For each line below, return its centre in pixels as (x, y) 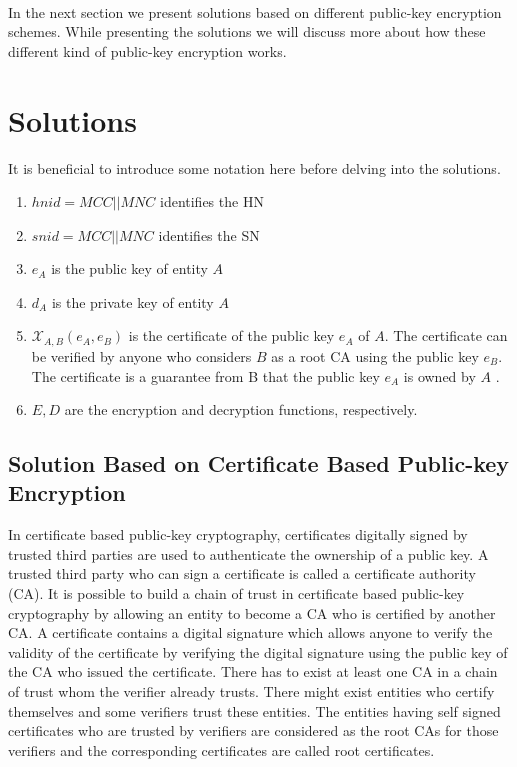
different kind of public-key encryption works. (147, 50)
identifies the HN (211, 201)
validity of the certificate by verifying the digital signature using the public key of (258, 651)
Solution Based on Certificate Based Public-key (259, 463)
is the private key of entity (132, 301)
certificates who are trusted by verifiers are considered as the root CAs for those (253, 730)
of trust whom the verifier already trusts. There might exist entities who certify (251, 691)
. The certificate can (446, 335)
